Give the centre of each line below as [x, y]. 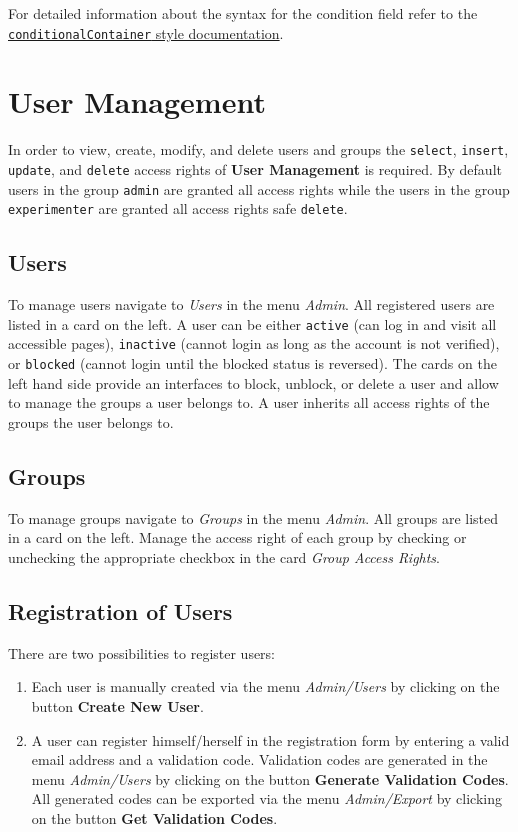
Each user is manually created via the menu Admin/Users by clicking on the [265, 686]
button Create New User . [117, 705]
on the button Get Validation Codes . [154, 817]
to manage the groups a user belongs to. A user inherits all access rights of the [249, 402]
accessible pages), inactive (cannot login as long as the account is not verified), [254, 343]
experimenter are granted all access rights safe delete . [178, 208]
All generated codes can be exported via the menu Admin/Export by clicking [266, 798]
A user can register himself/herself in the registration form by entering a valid [270, 739]
